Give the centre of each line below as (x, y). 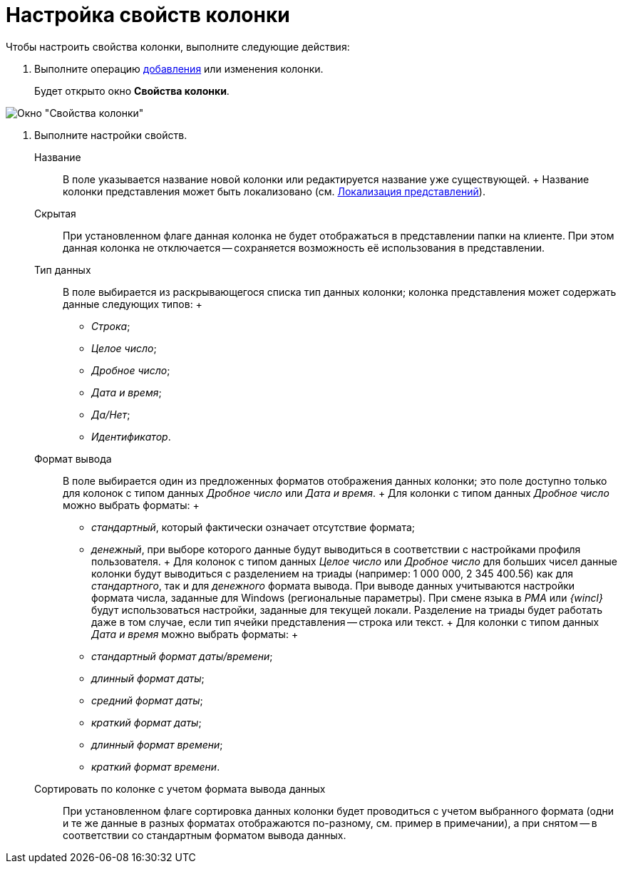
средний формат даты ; (147, 700)
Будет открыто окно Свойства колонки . (132, 91)
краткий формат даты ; (146, 722)
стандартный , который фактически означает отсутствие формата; (253, 527)
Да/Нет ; (111, 414)
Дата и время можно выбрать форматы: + (195, 634)
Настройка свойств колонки (148, 15)
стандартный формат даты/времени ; (182, 656)
